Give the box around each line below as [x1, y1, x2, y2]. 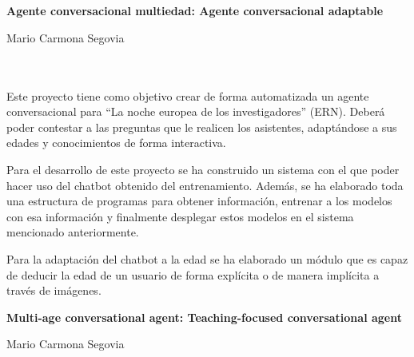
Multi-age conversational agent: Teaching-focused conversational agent [6, 308, 402, 325]
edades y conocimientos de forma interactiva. [6, 134, 226, 151]
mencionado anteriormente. [6, 224, 139, 240]
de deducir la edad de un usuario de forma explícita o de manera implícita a [6, 266, 380, 283]
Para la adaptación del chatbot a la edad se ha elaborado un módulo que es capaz [6, 250, 408, 267]
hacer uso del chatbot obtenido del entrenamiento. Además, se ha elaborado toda [6, 177, 404, 193]
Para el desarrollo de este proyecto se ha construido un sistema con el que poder [6, 161, 400, 177]
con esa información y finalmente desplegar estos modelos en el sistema [6, 208, 354, 224]
